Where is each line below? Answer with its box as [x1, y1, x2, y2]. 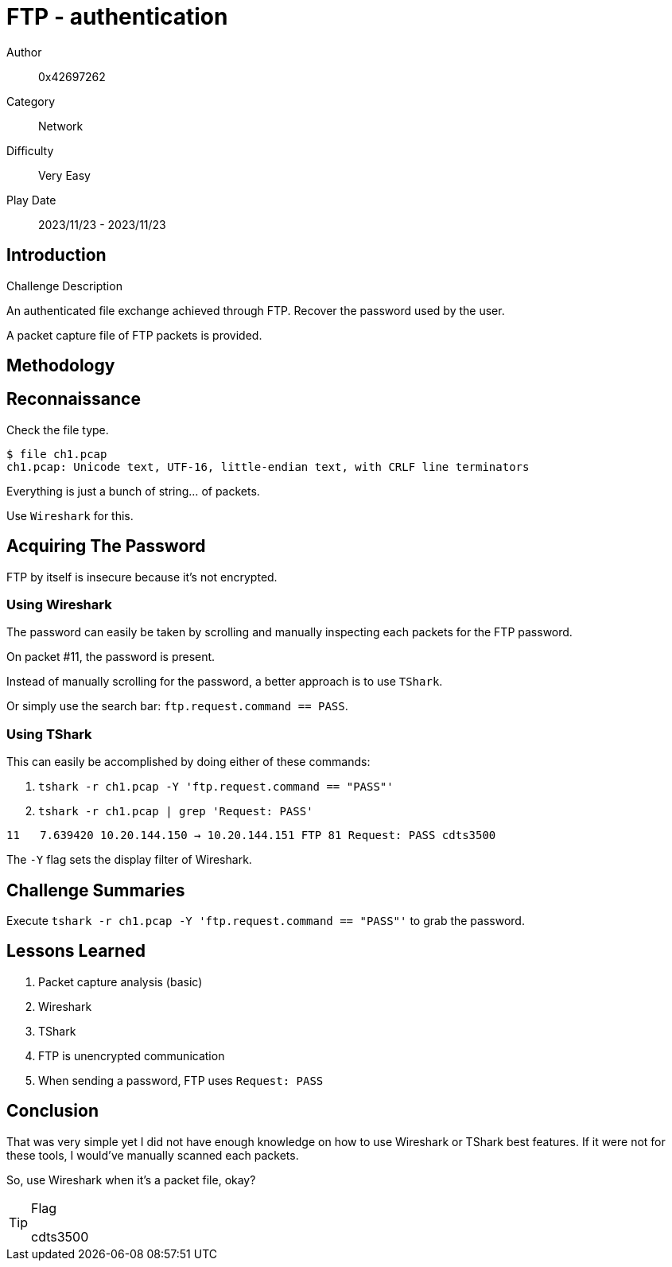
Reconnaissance [6, 389, 141, 410]
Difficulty [6, 143, 54, 157]
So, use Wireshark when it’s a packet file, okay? [6, 1172, 256, 1187]
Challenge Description [6, 278, 122, 293]
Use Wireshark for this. [6, 508, 134, 523]
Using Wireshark [6, 597, 112, 613]
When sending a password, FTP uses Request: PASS [38, 1073, 324, 1087]
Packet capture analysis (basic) [38, 974, 203, 989]
